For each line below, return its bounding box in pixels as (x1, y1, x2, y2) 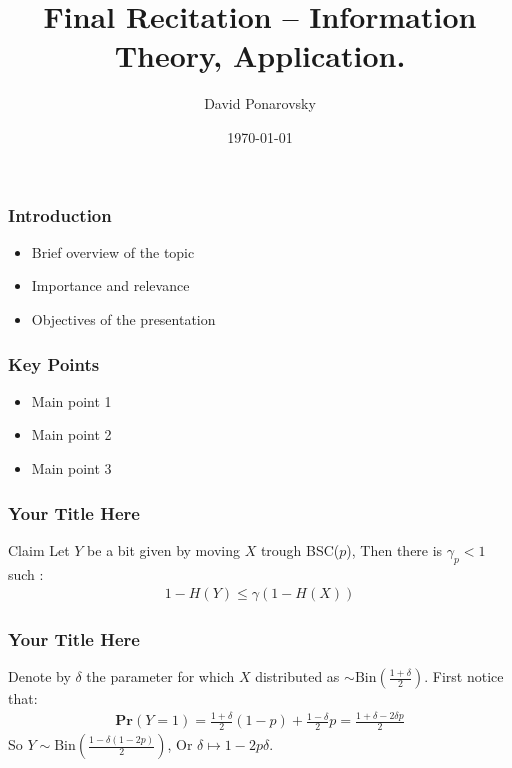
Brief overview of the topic (31, 241, 195, 262)
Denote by (8, 666, 71, 687)
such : (8, 563, 44, 584)
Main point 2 (31, 424, 112, 445)
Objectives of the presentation (31, 308, 216, 329)
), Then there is (346, 539, 443, 560)
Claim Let (8, 539, 70, 560)
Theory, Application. (114, 35, 406, 76)
